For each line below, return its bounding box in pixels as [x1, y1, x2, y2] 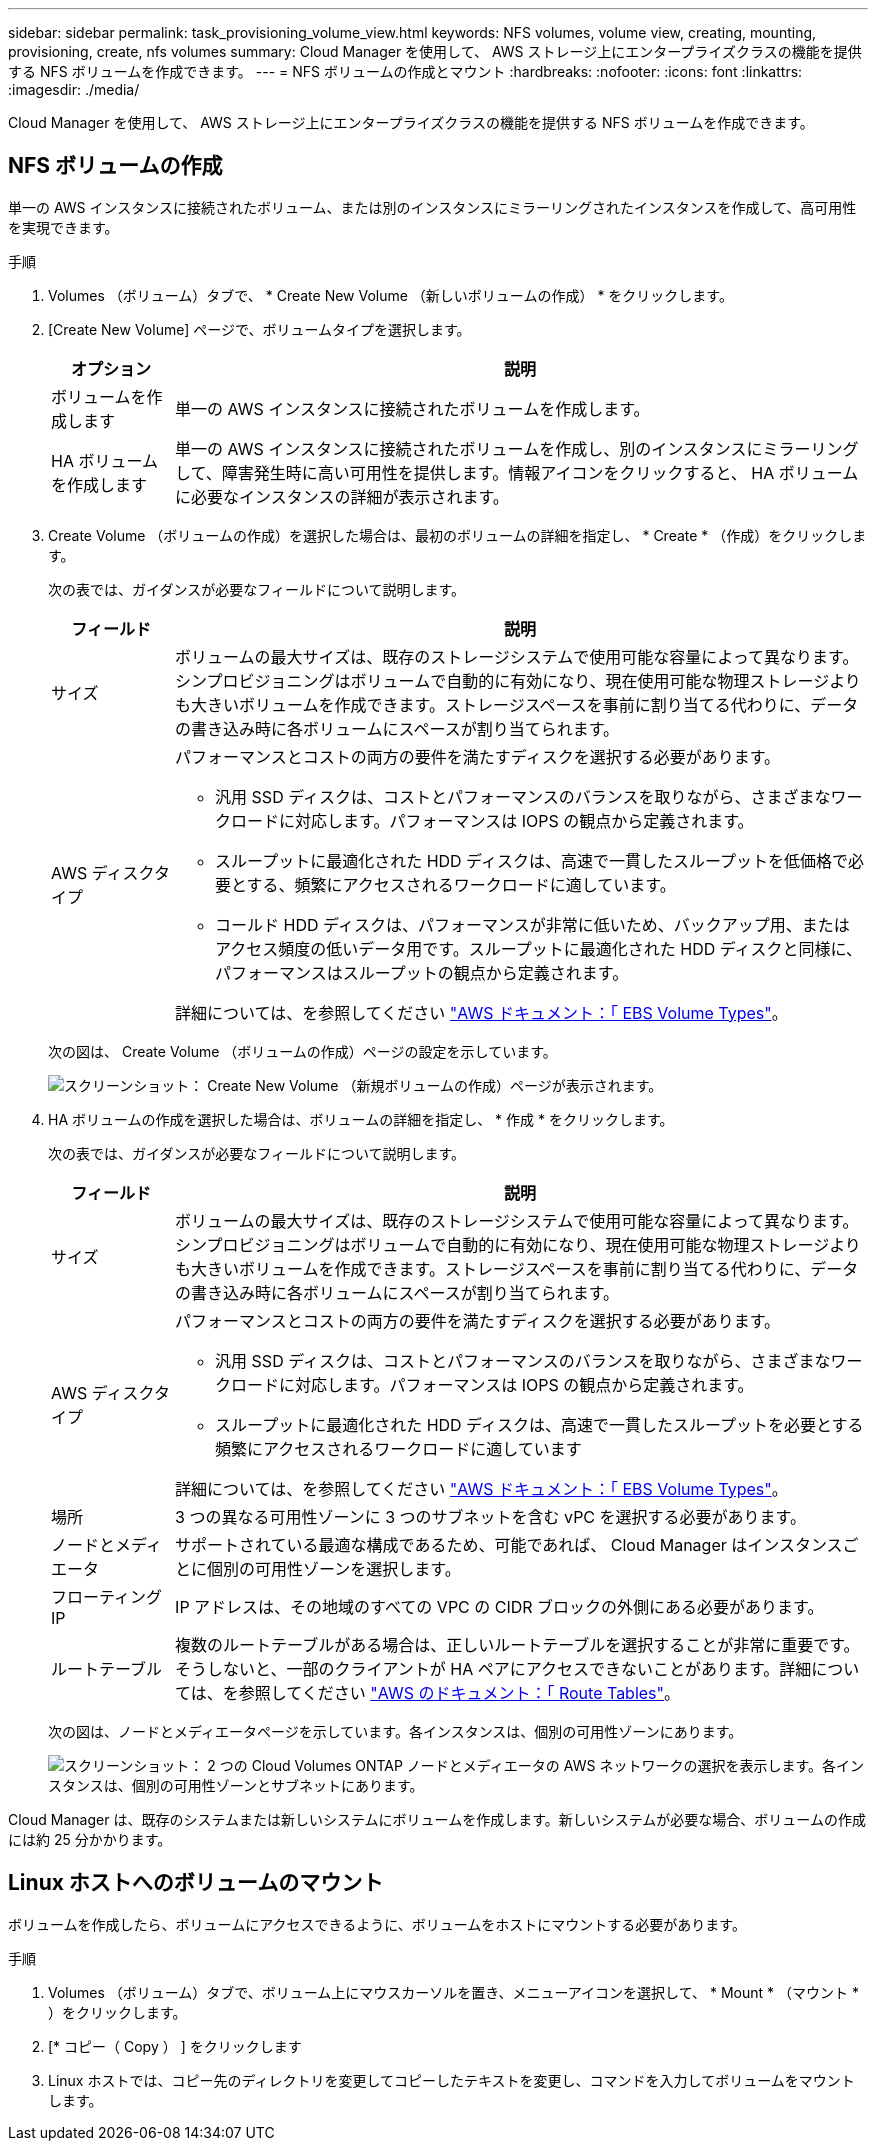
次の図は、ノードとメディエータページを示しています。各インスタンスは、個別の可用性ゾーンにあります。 [48, 1722, 743, 1740]
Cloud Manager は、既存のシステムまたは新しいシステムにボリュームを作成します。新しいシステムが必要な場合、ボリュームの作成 [8, 1810, 866, 1828]
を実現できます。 [8, 218, 119, 236]
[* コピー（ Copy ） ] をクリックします [48, 2037, 302, 2055]
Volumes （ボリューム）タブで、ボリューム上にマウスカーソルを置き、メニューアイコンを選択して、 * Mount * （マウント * [48, 1983, 859, 2001]
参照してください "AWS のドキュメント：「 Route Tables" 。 [238, 1682, 681, 1703]
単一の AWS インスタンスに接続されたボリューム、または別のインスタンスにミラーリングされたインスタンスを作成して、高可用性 [8, 198, 857, 216]
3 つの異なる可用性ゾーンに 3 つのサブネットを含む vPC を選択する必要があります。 [175, 1506, 806, 1527]
